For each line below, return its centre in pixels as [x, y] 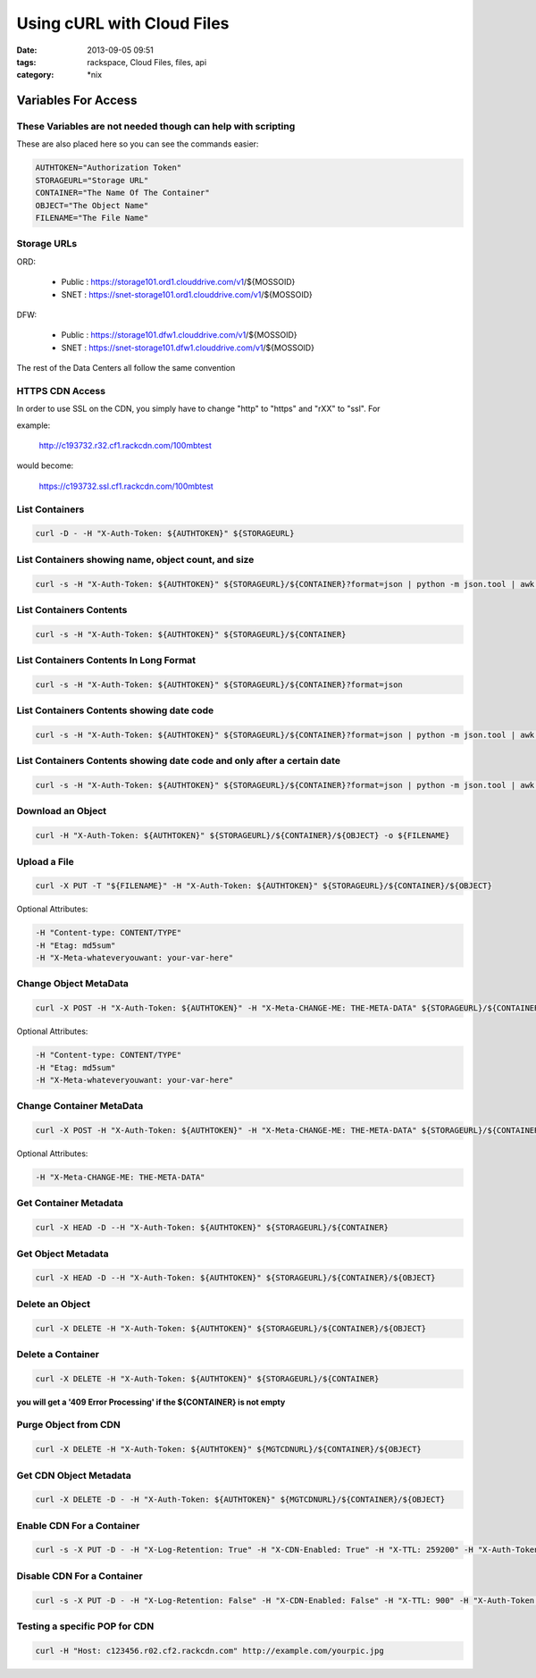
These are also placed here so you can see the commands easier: [138, 144]
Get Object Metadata [63, 1254]
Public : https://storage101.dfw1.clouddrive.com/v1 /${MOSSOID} [179, 335]
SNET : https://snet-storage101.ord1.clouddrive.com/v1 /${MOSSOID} [187, 294]
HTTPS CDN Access [61, 390]
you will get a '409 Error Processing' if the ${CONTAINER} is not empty [151, 1402]
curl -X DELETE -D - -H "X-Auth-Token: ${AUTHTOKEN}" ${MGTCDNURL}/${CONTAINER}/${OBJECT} [240, 1500]
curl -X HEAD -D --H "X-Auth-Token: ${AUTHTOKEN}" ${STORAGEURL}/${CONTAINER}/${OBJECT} [236, 1278]
